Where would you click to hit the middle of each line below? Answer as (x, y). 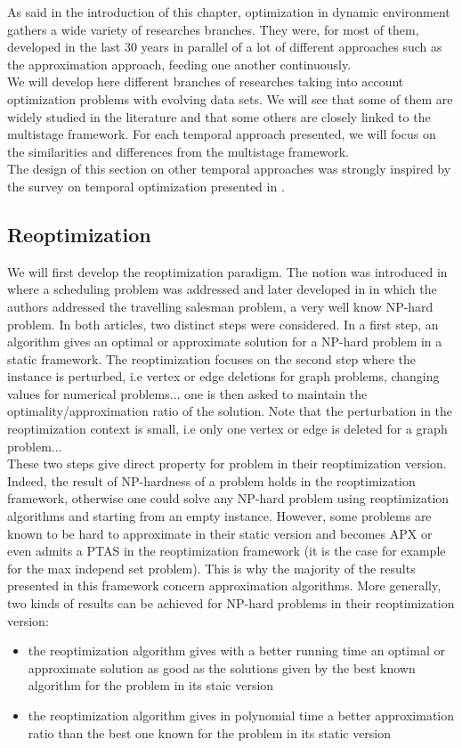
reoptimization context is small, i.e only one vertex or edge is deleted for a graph (227, 429)
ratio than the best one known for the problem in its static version (210, 732)
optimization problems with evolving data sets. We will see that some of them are (230, 98)
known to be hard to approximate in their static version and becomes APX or (220, 533)
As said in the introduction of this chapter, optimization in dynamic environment (229, 12)
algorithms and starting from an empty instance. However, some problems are (219, 516)
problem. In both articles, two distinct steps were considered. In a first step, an (223, 324)
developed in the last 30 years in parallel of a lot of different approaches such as (225, 47)
